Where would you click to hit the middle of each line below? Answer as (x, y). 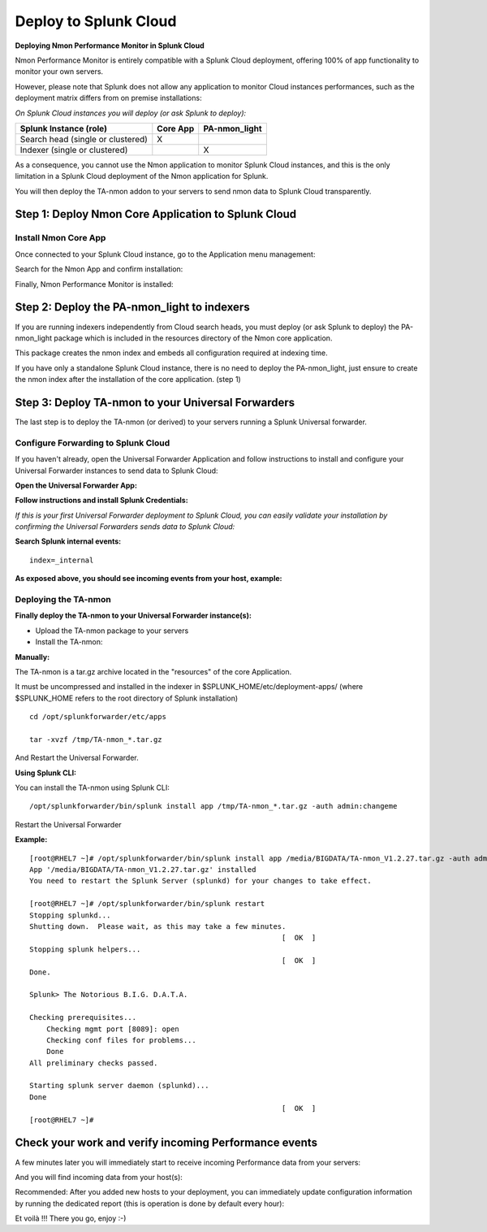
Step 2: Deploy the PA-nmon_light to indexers (133, 308)
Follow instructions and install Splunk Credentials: (101, 501)
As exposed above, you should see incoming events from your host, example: (149, 579)
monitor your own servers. (59, 72)
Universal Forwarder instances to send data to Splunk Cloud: (116, 471)
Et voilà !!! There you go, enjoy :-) (71, 1218)
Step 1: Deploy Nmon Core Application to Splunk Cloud (156, 214)
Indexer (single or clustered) (74, 150)
